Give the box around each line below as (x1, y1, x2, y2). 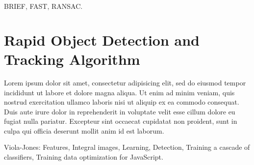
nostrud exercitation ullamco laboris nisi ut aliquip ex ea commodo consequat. (4, 97, 239, 107)
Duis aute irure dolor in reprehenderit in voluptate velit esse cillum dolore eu (4, 106, 235, 116)
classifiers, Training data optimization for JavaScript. (4, 152, 163, 162)
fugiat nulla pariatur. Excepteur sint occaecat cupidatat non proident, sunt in (4, 116, 237, 126)
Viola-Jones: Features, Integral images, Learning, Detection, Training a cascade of (4, 142, 250, 152)
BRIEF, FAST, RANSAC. (4, 1, 83, 11)
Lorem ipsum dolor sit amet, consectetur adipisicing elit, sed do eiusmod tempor (4, 77, 246, 87)
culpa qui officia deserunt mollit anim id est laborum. (4, 125, 164, 136)
